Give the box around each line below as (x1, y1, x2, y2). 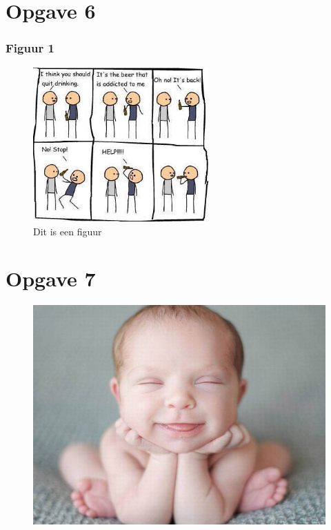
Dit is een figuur (33, 224, 102, 238)
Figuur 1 (6, 39, 54, 57)
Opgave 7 (6, 264, 96, 293)
